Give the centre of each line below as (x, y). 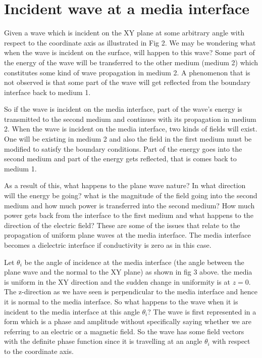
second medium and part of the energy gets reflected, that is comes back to (120, 159)
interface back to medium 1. (47, 92)
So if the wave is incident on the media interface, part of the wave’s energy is (123, 109)
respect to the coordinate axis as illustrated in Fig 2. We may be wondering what (130, 42)
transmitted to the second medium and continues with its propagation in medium (130, 119)
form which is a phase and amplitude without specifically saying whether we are (128, 321)
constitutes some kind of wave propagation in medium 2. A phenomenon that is (127, 72)
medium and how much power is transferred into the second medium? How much (129, 205)
